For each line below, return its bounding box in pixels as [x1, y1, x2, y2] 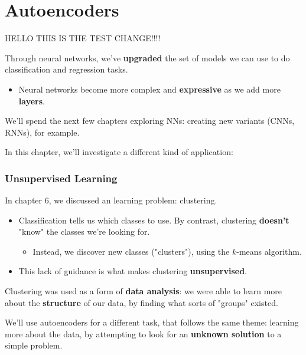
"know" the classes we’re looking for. [18, 225, 150, 238]
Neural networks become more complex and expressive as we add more [18, 83, 281, 95]
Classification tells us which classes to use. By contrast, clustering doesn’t [18, 213, 289, 226]
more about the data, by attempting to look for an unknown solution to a [5, 327, 282, 340]
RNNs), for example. [5, 126, 80, 138]
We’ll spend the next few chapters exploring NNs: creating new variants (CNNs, [5, 114, 295, 127]
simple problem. [5, 339, 63, 351]
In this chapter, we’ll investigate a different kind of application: [5, 146, 233, 158]
